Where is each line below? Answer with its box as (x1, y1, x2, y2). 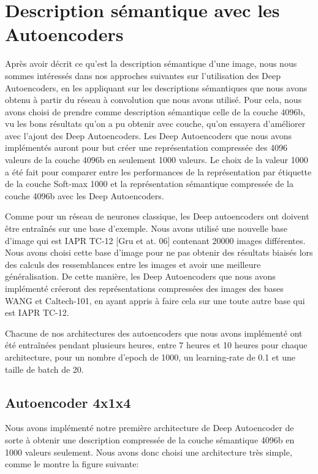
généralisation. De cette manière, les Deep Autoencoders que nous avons (5, 270, 276, 283)
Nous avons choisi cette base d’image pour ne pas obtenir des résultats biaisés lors (5, 246, 313, 259)
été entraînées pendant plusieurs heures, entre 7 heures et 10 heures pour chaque (5, 338, 308, 351)
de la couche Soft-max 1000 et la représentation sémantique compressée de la (5, 177, 293, 190)
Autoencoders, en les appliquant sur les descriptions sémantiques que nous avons (5, 81, 308, 94)
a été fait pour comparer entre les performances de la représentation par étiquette (5, 165, 312, 178)
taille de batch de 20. (5, 362, 84, 375)
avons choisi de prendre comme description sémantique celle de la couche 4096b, (5, 105, 305, 118)
